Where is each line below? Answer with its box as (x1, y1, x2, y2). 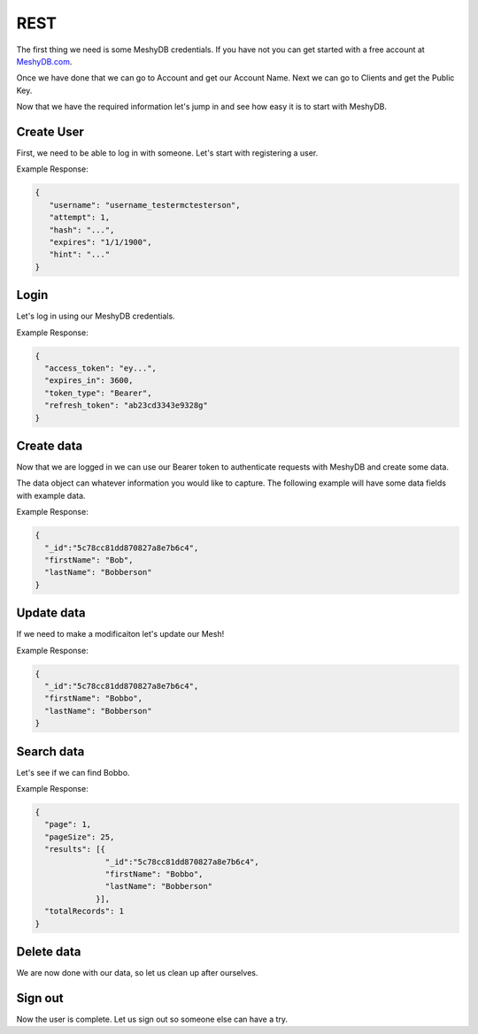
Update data (16, 606, 86, 621)
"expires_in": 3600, (44, 376, 134, 386)
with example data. (16, 490, 86, 501)
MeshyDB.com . (16, 56, 73, 66)
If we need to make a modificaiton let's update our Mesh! (16, 629, 225, 640)
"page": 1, (44, 819, 92, 830)
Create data (16, 438, 83, 453)
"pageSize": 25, (44, 831, 115, 842)
